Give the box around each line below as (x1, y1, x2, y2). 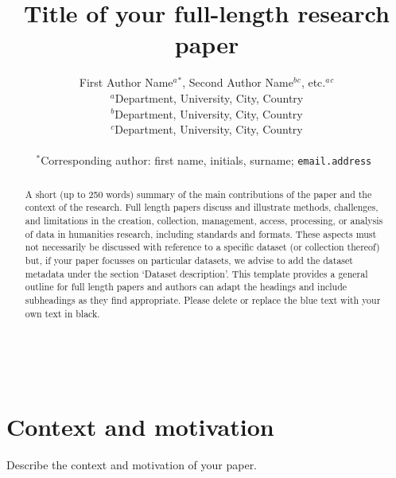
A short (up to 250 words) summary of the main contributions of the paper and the (25, 187, 372, 200)
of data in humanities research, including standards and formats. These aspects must (25, 227, 377, 240)
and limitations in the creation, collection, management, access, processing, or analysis (25, 214, 383, 227)
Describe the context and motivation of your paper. (6, 457, 258, 473)
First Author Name (79, 74, 173, 91)
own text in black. (25, 306, 100, 320)
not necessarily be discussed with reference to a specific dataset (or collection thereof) (25, 240, 380, 254)
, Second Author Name (182, 74, 293, 91)
